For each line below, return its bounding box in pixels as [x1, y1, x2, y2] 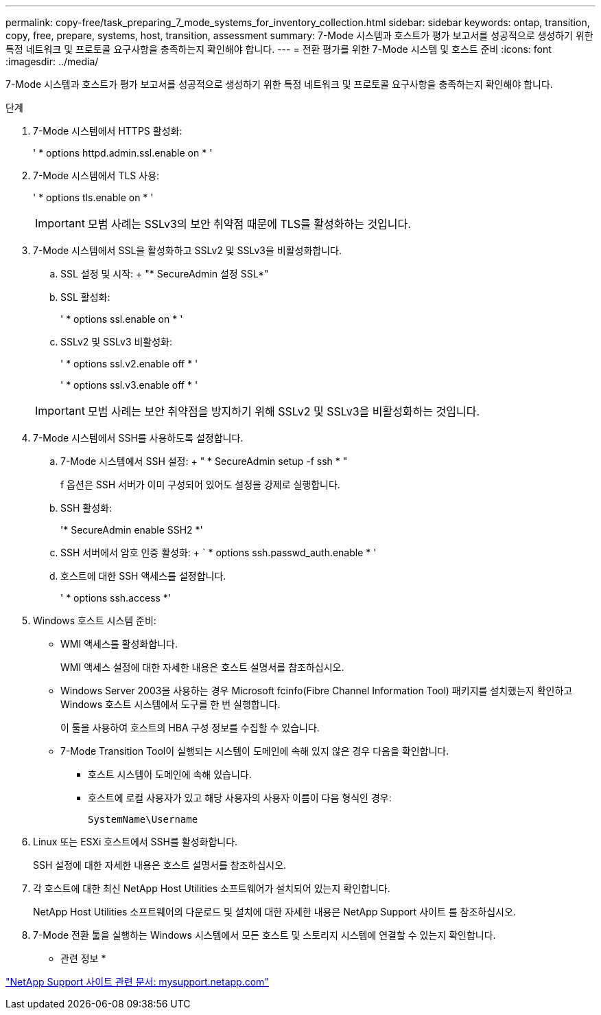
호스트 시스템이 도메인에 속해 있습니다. [88, 768, 252, 780]
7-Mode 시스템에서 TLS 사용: [33, 170, 160, 181]
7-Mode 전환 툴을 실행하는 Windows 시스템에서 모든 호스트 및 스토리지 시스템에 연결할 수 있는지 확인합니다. [33, 929, 496, 941]
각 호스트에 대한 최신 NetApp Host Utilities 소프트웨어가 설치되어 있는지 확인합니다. [33, 882, 390, 894]
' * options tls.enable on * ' [33, 192, 154, 203]
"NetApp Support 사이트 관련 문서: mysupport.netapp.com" [5, 976, 269, 988]
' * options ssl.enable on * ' [60, 313, 183, 325]
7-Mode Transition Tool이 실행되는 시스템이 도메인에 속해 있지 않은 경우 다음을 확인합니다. [60, 745, 449, 757]
